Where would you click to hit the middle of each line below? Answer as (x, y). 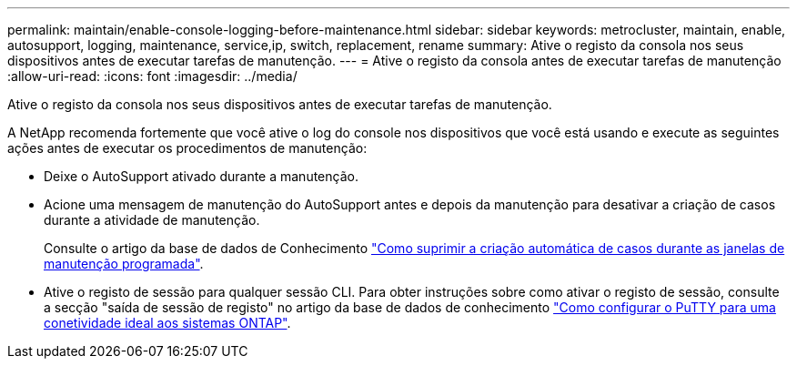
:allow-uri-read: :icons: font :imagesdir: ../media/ (152, 76)
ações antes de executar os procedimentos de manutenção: (187, 148)
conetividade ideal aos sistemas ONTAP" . (167, 323)
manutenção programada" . (124, 264)
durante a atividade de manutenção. (152, 220)
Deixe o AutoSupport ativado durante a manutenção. (201, 176)
